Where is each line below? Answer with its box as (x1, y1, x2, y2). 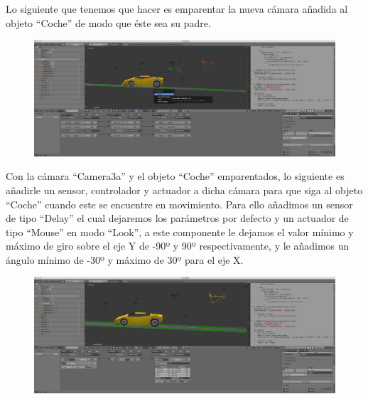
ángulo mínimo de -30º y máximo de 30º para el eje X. (6, 252, 244, 267)
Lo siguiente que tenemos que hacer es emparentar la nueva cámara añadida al (6, 1, 348, 16)
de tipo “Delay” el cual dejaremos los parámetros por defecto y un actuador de (6, 211, 349, 225)
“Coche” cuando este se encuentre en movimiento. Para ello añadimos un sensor (6, 196, 353, 211)
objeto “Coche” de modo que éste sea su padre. (6, 15, 211, 30)
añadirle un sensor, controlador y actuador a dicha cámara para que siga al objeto (6, 182, 363, 197)
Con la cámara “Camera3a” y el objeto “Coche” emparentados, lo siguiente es (6, 169, 345, 183)
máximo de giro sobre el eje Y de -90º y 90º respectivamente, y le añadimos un (6, 238, 350, 253)
